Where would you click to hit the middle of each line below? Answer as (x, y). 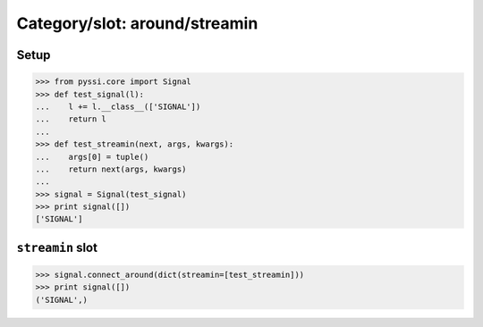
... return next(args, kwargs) (111, 169)
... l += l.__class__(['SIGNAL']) (118, 106)
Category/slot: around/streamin (137, 23)
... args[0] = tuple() (92, 157)
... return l (71, 119)
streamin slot (57, 247)
